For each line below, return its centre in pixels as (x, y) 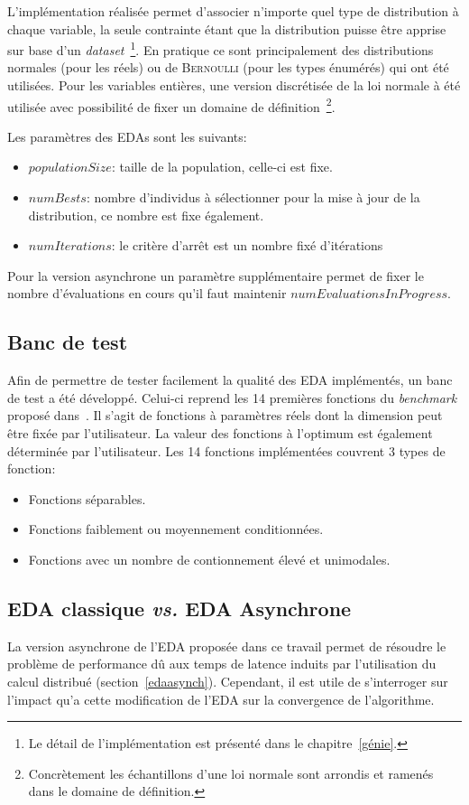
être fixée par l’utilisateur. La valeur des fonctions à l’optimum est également (220, 433)
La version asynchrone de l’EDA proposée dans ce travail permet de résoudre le (227, 646)
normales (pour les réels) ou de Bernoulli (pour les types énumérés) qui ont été (228, 67)
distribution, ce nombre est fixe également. (146, 215)
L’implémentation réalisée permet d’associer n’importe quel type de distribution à (233, 11)
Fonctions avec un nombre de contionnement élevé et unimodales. (209, 559)
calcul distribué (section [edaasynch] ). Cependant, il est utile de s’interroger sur (228, 681)
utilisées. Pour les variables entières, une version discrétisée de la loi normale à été (234, 85)
